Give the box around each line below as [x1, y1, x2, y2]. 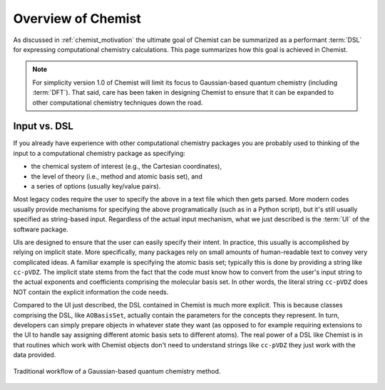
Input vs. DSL [13, 120, 74, 132]
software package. [13, 225, 68, 233]
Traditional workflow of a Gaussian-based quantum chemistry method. [13, 367, 221, 375]
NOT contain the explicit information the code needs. [13, 288, 169, 296]
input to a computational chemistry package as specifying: [13, 149, 185, 157]
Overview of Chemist [13, 11, 142, 26]
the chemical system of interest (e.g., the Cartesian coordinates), [31, 162, 222, 171]
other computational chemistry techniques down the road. [32, 98, 203, 107]
